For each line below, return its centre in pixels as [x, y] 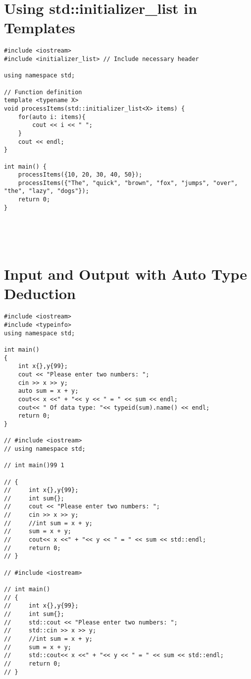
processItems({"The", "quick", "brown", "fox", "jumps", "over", [128, 183]
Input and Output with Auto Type [125, 274]
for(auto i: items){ [52, 117]
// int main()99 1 [34, 465]
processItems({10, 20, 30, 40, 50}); [80, 175]
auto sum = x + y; [48, 391]
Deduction [40, 293]
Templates [40, 28]
